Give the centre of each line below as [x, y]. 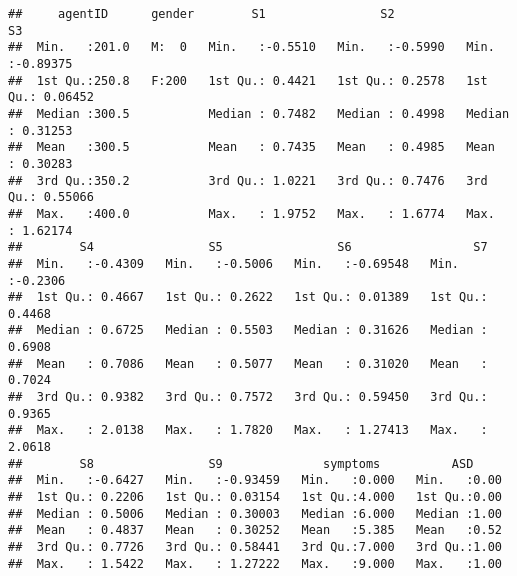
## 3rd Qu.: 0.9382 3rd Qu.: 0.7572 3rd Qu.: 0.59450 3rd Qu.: [248, 397]
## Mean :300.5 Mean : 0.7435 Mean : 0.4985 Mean [251, 147]
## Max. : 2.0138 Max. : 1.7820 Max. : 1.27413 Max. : [248, 430]
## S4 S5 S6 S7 [248, 247]
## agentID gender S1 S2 [201, 14]
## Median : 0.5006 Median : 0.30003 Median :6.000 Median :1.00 [255, 513]
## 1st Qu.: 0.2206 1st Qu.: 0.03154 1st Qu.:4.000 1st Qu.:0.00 [255, 497]
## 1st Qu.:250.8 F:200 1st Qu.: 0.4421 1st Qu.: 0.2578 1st [248, 80]
